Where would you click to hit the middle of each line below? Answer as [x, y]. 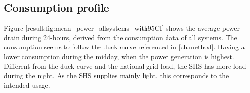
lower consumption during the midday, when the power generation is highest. [119, 56]
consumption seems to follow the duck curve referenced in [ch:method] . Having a [124, 47]
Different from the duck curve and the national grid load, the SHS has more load [125, 66]
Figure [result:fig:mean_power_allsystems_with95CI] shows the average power [122, 28]
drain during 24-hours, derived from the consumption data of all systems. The [121, 37]
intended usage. [27, 85]
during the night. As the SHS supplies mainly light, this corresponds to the [116, 75]
